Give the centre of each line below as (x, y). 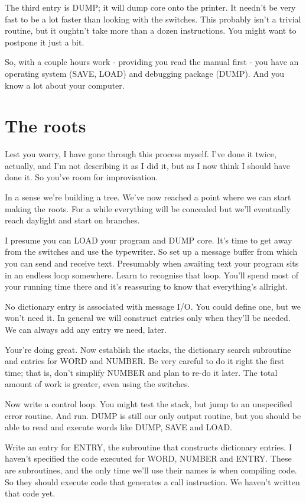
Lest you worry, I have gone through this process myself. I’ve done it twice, (141, 154)
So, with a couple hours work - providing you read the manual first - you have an (152, 62)
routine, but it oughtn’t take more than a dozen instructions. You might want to (151, 30)
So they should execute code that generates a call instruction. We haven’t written (152, 481)
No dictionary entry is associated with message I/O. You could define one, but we (153, 306)
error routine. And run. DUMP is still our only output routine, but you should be (153, 415)
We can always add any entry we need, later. (86, 329)
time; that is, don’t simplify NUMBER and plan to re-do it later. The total (141, 372)
